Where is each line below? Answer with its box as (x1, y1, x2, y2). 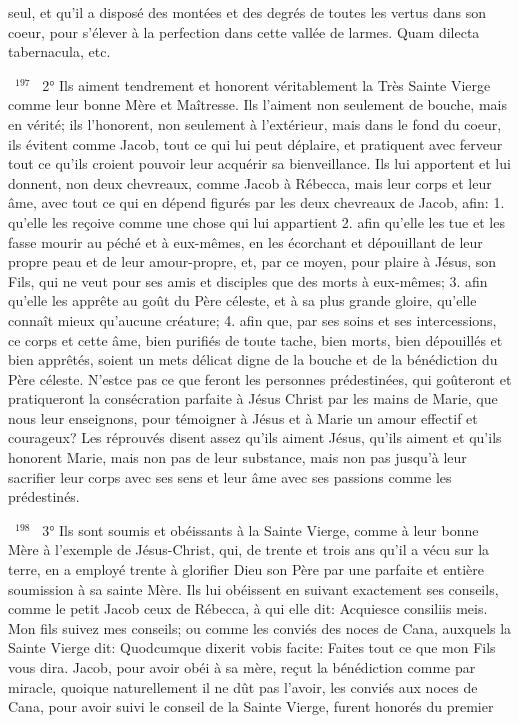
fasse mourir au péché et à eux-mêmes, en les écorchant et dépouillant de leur (8, 231, 483, 252)
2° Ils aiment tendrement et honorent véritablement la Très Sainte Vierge (42, 74, 491, 95)
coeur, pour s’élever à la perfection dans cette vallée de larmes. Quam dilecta (8, 21, 480, 42)
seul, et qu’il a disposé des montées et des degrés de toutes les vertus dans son (8, 2, 487, 22)
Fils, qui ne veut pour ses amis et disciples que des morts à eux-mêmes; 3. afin (8, 270, 488, 291)
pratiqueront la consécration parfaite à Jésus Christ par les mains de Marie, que (8, 388, 498, 409)
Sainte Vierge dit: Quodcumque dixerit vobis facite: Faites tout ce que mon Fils (8, 637, 496, 658)
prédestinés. (8, 486, 80, 507)
